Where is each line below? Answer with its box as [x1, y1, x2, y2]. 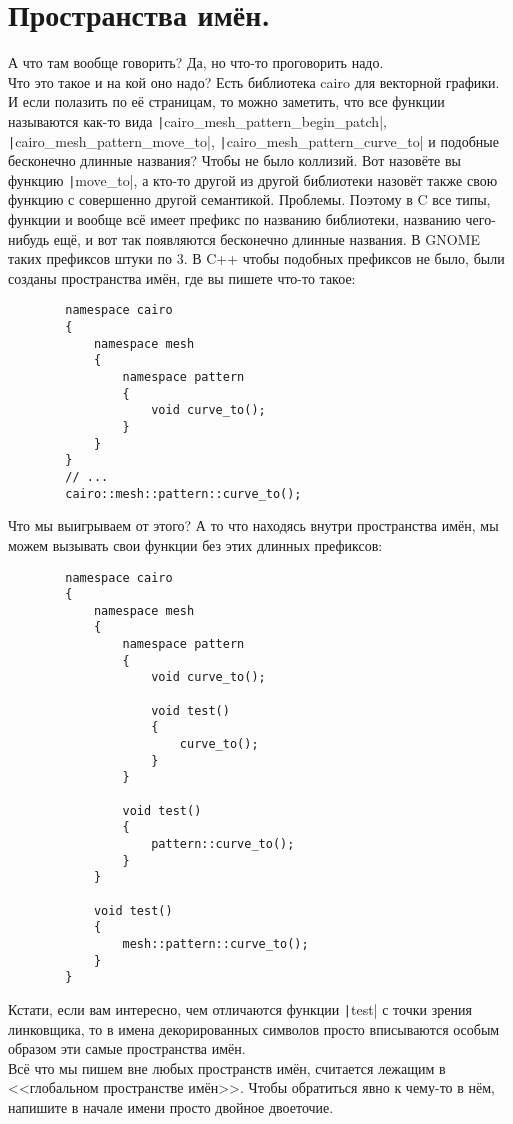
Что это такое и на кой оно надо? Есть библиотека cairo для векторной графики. [8, 71, 500, 92]
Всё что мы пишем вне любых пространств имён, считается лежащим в [8, 1057, 446, 1078]
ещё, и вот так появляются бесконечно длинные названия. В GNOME [53, 228, 481, 249]
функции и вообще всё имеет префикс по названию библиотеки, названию [8, 209, 461, 230]
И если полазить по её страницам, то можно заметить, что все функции [8, 91, 445, 112]
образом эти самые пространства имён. [8, 1038, 246, 1059]
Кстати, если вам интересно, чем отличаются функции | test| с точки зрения [8, 998, 472, 1019]
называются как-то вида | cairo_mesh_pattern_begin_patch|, [8, 110, 387, 131]
